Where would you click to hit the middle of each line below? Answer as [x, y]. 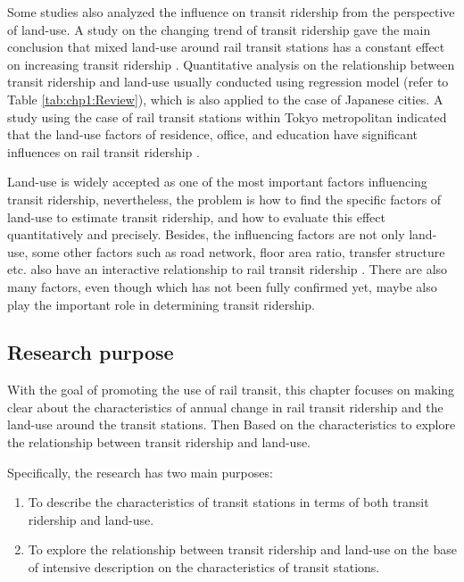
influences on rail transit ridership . [104, 151]
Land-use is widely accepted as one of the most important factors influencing [217, 182]
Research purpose [91, 352]
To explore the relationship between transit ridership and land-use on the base [242, 549]
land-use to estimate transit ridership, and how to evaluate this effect [196, 216]
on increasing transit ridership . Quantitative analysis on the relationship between [231, 64]
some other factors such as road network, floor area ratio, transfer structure [239, 251]
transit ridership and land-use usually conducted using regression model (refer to [228, 82]
